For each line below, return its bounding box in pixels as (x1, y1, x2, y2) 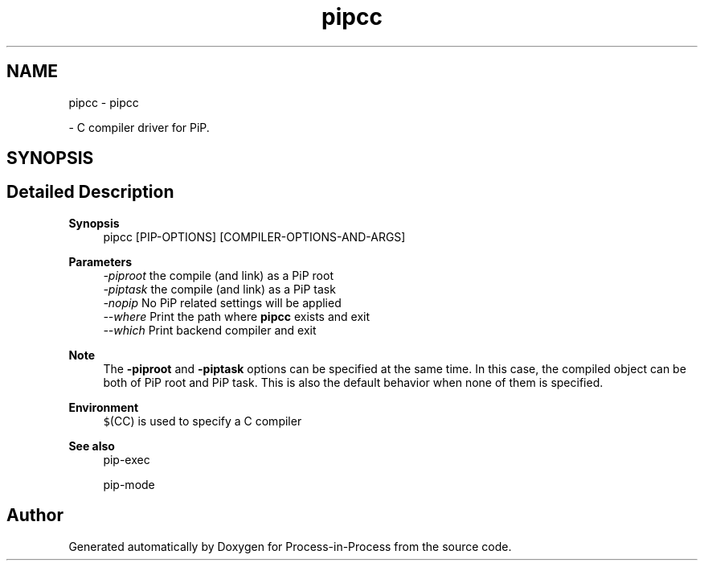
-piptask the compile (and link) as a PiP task (103, 281, 336, 296)
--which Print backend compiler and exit (103, 323, 317, 337)
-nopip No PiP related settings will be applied (103, 295, 342, 310)
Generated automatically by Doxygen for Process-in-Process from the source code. (68, 539, 512, 553)
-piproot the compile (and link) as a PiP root (103, 268, 334, 282)
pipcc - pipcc (68, 95, 139, 109)
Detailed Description (6, 182, 174, 203)
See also (68, 438, 115, 453)
